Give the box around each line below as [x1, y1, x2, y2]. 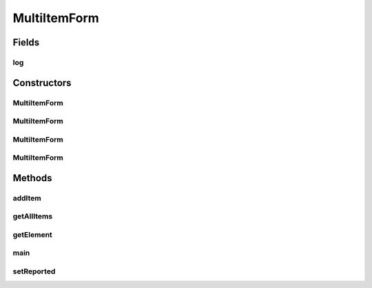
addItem [12, 193, 41, 203]
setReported [12, 267, 56, 276]
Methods [12, 172, 52, 184]
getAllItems [12, 212, 53, 221]
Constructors [12, 76, 72, 89]
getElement [12, 229, 53, 239]
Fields [12, 37, 40, 48]
